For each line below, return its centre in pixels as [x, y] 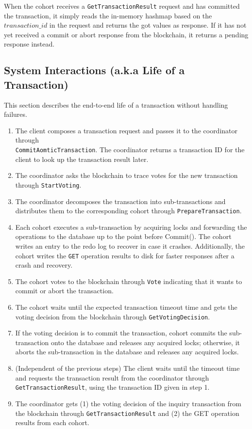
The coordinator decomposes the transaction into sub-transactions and [120, 201]
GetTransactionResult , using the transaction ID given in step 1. [112, 387]
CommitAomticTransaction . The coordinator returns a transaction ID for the [130, 149]
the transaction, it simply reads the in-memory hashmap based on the [108, 15]
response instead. [29, 44]
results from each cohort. [52, 422]
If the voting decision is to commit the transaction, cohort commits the [121, 333]
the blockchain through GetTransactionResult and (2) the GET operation [127, 413]
